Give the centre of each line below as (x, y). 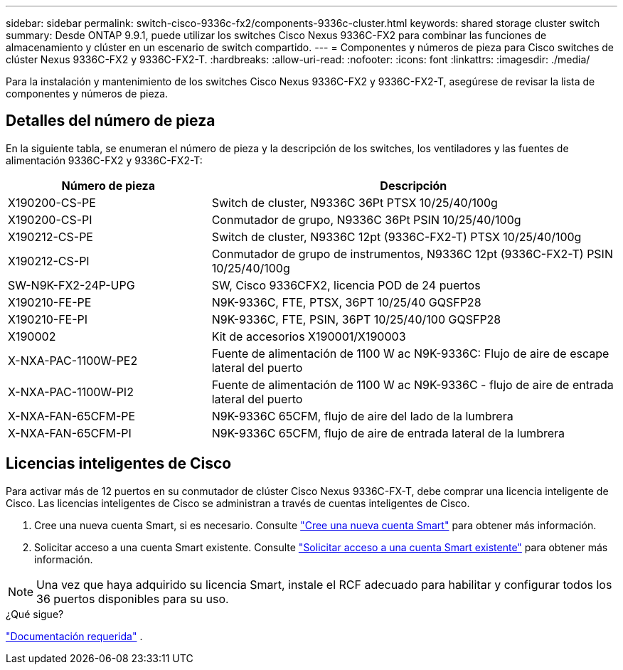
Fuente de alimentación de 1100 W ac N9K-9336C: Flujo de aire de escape (410, 353)
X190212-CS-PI (49, 261)
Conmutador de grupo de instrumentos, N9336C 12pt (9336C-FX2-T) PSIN (412, 254)
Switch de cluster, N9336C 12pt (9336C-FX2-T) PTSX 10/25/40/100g (396, 236)
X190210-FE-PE (50, 302)
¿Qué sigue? (35, 614)
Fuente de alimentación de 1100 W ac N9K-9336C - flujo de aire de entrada (412, 384)
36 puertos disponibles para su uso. (133, 599)
